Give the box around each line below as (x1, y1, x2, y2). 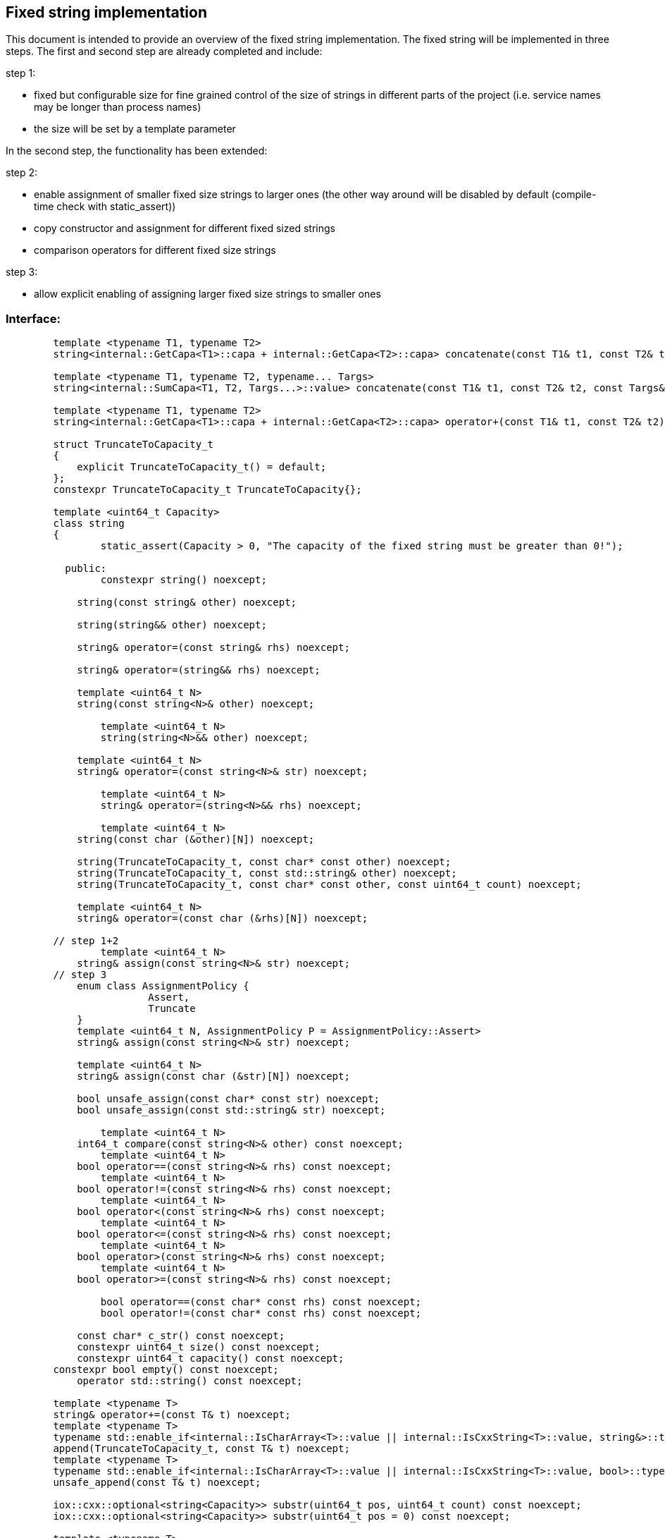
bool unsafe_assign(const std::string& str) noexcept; (77, 1104, 386, 1116)
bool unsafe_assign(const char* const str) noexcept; (77, 1093, 380, 1105)
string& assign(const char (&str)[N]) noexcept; (77, 1070, 350, 1082)
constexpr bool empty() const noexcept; (53, 1364, 279, 1376)
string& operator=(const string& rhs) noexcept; (77, 642, 350, 654)
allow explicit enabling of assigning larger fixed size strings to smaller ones (34, 288, 381, 300)
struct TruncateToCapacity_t (53, 439, 214, 451)
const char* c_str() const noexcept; (77, 1330, 285, 1342)
